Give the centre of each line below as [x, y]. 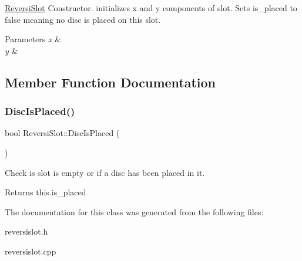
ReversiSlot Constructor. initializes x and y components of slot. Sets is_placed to [151, 8]
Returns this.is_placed [46, 192]
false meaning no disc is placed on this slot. [83, 19]
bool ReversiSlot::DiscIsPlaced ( [62, 133]
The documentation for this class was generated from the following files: [134, 211]
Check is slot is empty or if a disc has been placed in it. [105, 172]
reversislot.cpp [31, 251]
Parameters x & [33, 39]
